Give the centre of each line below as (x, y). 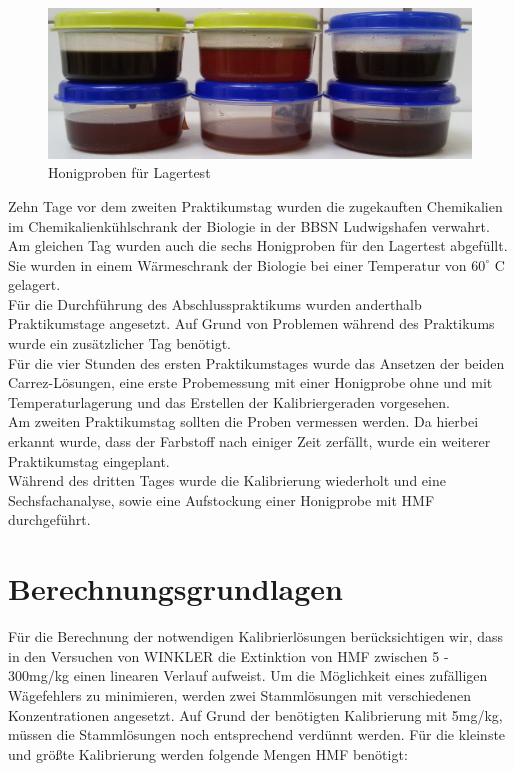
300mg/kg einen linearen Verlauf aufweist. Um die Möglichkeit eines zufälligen (248, 675)
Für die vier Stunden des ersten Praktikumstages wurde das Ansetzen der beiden (256, 362)
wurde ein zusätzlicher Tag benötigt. (119, 343)
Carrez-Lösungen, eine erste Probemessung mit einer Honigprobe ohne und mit (250, 382)
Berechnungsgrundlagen (175, 588)
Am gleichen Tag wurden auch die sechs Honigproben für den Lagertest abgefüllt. (258, 245)
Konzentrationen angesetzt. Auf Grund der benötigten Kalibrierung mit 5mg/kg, (255, 714)
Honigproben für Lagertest (129, 172)
